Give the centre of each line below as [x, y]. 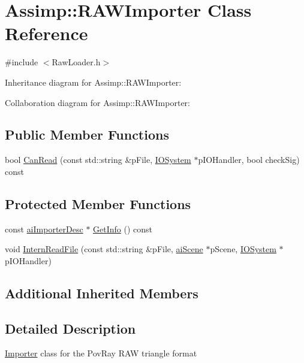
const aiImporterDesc [44, 229]
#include [22, 62]
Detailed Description [70, 328]
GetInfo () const [123, 229]
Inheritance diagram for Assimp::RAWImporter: [93, 82]
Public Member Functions [87, 134]
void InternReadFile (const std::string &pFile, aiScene [104, 249]
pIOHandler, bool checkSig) [249, 160]
